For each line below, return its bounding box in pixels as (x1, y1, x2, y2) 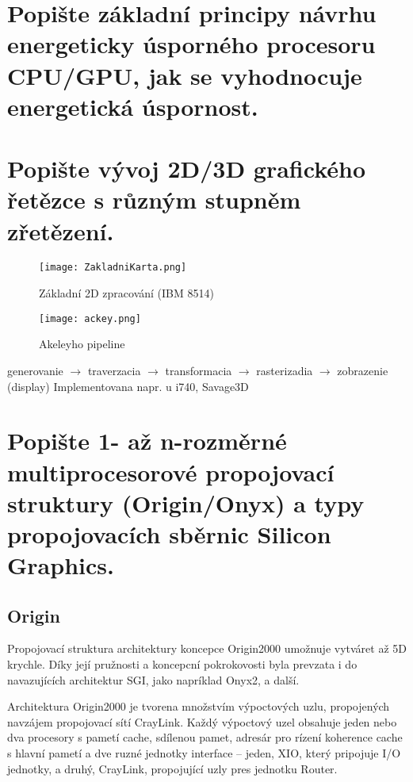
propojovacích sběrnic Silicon (7, 517, 331, 550)
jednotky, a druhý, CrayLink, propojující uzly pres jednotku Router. (7, 760, 338, 776)
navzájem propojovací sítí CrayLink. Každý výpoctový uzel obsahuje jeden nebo (7, 713, 397, 730)
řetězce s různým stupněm (7, 183, 301, 216)
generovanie (7, 362, 63, 378)
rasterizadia (256, 362, 313, 378)
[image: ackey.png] (39, 312, 141, 324)
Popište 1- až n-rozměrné (7, 424, 287, 457)
